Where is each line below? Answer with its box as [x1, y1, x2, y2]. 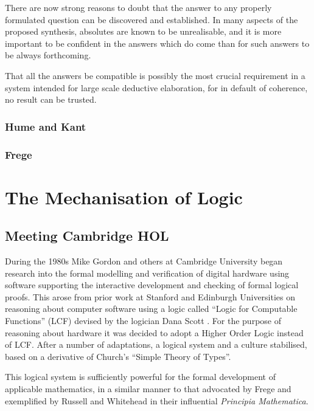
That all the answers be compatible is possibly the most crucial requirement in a [5, 69, 305, 81]
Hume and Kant [5, 119, 86, 134]
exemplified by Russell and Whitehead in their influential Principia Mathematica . [5, 394, 309, 407]
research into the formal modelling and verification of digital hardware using [5, 266, 290, 279]
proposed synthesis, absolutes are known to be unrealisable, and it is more [5, 25, 282, 38]
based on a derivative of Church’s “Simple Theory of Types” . [5, 350, 231, 362]
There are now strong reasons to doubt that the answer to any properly [5, 1, 272, 13]
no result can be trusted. [5, 93, 97, 106]
